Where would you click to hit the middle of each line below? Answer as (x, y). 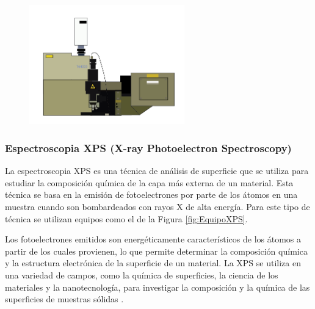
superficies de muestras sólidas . (64, 299)
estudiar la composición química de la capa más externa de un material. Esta (149, 182)
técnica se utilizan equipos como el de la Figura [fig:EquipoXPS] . (126, 218)
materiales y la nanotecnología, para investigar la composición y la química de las (157, 287)
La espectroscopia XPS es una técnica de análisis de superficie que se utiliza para (157, 171)
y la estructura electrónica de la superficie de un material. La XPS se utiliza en (153, 263)
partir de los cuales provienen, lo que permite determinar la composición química (156, 251)
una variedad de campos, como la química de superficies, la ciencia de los (142, 275)
